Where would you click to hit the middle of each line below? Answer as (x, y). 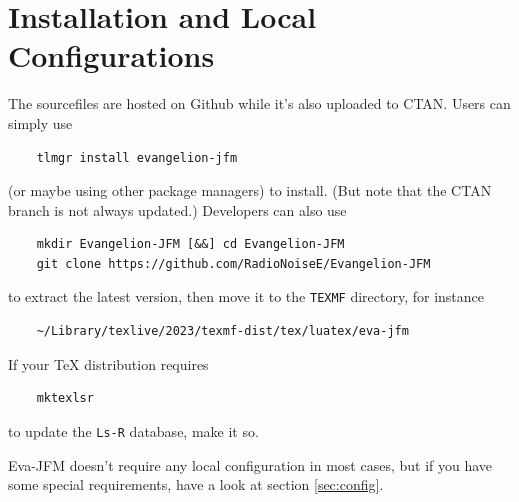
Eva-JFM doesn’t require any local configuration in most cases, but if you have (250, 464)
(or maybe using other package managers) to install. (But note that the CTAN (250, 190)
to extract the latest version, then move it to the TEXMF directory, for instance (246, 296)
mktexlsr (65, 398)
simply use (40, 122)
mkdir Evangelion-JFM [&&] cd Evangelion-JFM (190, 244)
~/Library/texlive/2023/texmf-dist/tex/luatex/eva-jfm (222, 331)
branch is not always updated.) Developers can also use (177, 209)
